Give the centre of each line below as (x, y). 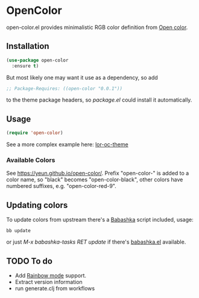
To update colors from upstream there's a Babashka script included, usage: (100, 220)
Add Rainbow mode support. (50, 275)
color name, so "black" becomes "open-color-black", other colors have (95, 180)
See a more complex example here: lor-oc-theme (67, 144)
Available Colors (31, 160)
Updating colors (37, 205)
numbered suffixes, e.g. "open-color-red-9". (61, 186)
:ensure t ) (25, 66)
